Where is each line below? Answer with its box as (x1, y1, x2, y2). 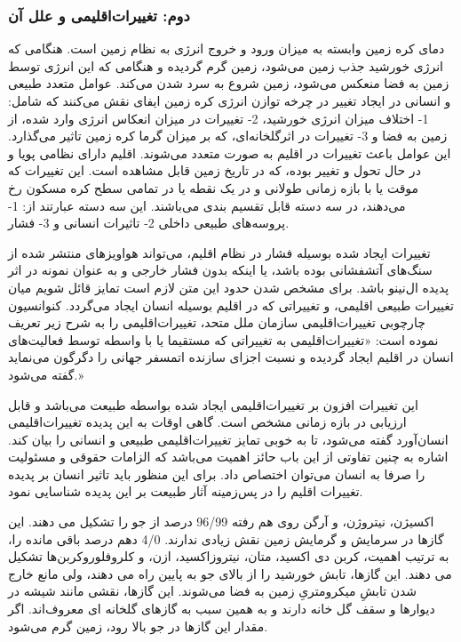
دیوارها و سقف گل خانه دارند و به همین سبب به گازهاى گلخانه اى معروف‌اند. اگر (8, 599, 435, 618)
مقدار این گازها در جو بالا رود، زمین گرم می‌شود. (8, 616, 268, 635)
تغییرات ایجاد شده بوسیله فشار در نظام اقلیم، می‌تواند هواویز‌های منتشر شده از (8, 243, 431, 261)
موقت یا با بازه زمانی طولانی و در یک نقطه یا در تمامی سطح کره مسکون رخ (8, 178, 419, 197)
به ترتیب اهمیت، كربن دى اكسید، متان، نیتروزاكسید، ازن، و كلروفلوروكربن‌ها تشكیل (8, 547, 449, 566)
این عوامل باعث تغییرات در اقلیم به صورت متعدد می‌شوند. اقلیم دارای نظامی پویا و (8, 143, 451, 162)
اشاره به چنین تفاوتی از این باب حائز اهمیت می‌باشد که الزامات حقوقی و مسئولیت (8, 447, 449, 466)
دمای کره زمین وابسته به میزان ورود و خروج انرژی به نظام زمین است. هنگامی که (8, 39, 445, 58)
